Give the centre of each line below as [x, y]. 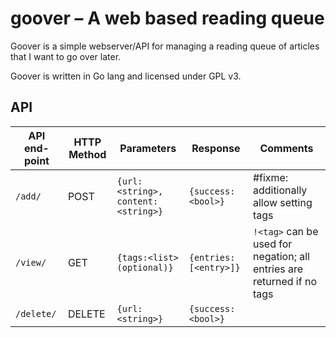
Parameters [148, 148]
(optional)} [145, 267]
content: [137, 201]
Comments [286, 148]
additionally [280, 190]
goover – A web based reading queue [167, 18]
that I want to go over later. [66, 56]
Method [87, 154]
